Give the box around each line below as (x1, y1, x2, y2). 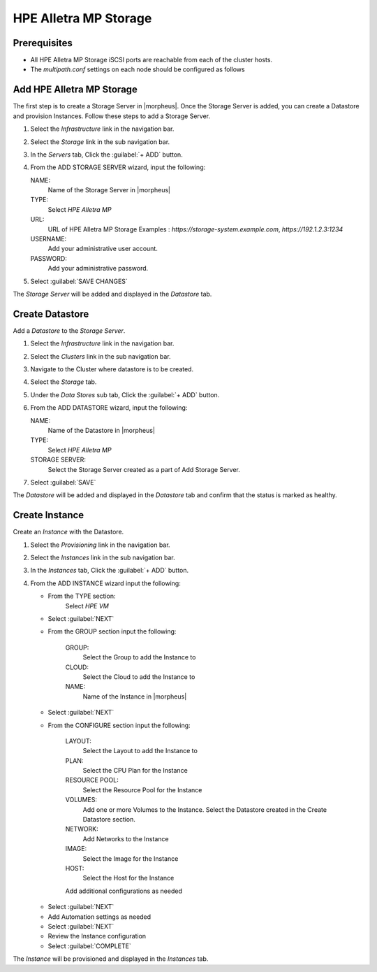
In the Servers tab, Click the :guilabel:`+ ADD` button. (30, 150, 183, 159)
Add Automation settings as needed (47, 913, 151, 921)
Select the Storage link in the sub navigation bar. (30, 137, 170, 146)
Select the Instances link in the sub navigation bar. (30, 553, 175, 562)
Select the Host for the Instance (82, 874, 175, 882)
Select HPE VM (65, 601, 110, 610)
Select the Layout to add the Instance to (82, 747, 198, 755)
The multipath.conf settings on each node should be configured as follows (30, 65, 245, 73)
